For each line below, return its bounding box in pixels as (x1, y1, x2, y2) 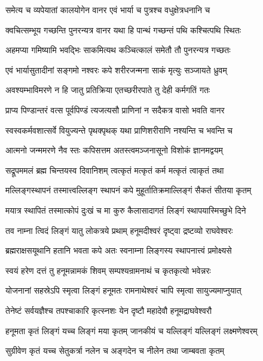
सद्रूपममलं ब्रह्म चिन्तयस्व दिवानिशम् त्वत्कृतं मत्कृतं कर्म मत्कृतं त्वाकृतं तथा (5, 163, 224, 176)
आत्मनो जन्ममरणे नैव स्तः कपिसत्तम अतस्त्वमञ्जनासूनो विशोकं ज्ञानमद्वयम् (5, 144, 223, 156)
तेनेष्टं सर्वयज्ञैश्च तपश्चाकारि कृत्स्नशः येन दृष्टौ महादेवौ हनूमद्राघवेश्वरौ (5, 304, 212, 316)
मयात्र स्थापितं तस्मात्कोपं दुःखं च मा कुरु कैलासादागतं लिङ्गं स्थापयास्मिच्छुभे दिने (5, 203, 246, 216)
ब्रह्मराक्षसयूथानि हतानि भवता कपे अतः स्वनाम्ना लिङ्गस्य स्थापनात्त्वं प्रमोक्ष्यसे (5, 244, 232, 257)
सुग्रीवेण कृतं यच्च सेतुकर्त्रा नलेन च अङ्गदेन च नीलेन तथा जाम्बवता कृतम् (5, 344, 225, 357)
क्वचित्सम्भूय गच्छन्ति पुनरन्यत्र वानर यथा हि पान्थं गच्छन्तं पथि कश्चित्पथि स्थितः (5, 23, 241, 36)
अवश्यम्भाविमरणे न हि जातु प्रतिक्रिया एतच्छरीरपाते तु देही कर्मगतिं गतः (5, 84, 210, 96)
